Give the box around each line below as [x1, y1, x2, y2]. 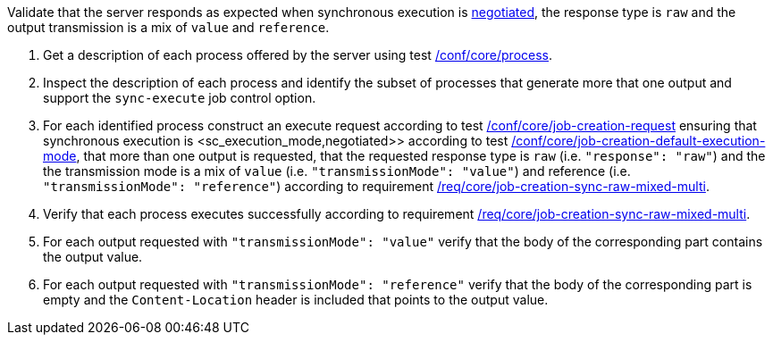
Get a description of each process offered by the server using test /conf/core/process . [43, 47, 553, 63]
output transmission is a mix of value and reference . [7, 20, 330, 35]
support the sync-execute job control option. [43, 90, 316, 105]
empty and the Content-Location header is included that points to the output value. [43, 292, 549, 307]
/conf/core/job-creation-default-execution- [511, 133, 766, 148]
